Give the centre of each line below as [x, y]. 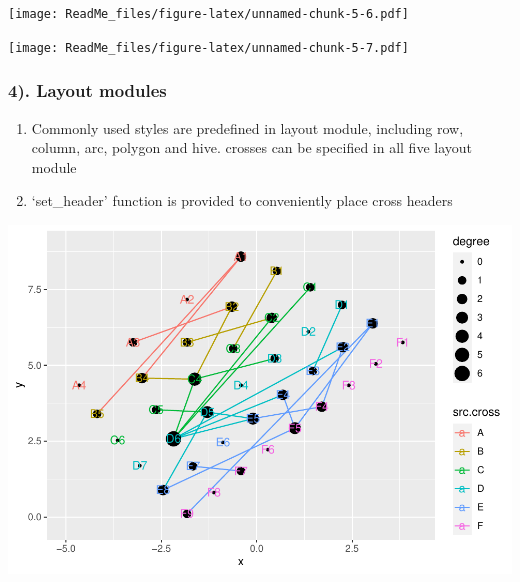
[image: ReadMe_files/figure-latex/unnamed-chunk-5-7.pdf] [208, 47]
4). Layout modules [87, 90]
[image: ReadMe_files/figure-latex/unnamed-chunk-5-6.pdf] [208, 14]
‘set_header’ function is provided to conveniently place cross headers [242, 200]
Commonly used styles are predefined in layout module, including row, [247, 127]
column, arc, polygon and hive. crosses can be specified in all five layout [252, 147]
